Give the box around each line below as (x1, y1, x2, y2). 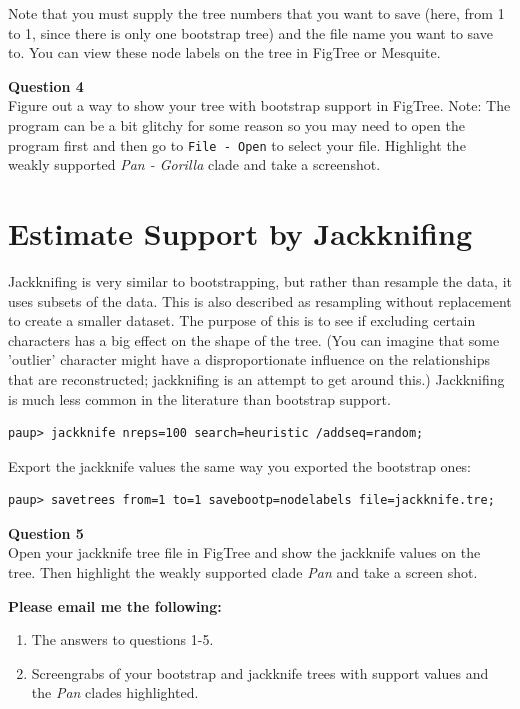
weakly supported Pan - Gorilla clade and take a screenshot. (8, 154, 381, 175)
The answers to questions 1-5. (31, 629, 214, 650)
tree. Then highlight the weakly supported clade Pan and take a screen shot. (8, 562, 478, 583)
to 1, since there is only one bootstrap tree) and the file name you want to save (8, 22, 493, 43)
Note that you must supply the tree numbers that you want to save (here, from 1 (8, 3, 505, 23)
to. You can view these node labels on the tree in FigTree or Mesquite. (8, 42, 441, 63)
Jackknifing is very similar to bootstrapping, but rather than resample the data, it (8, 270, 513, 291)
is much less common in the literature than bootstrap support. (8, 388, 391, 409)
